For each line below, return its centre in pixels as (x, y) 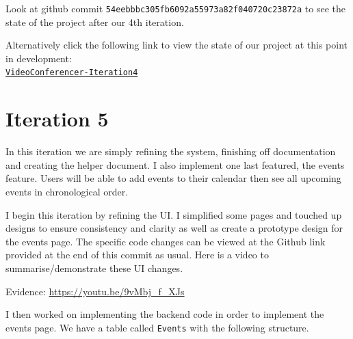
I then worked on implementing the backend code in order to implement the (165, 314)
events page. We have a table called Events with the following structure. (157, 327)
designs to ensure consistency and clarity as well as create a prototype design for (174, 228)
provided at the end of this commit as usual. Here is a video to (137, 255)
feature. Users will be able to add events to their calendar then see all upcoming (173, 178)
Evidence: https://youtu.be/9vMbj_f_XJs (95, 291)
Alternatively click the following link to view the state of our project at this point (177, 45)
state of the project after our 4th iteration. (95, 22)
